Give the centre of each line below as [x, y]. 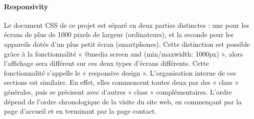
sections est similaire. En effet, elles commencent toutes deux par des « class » [121, 82]
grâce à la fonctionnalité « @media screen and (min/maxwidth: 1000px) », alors [124, 53]
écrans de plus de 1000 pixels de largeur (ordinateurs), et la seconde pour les [119, 34]
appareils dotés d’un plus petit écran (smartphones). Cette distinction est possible [127, 44]
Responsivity [26, 6]
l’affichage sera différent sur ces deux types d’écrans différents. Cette [106, 63]
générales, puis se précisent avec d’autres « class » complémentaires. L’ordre [118, 91]
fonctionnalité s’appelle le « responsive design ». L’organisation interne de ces [120, 72]
